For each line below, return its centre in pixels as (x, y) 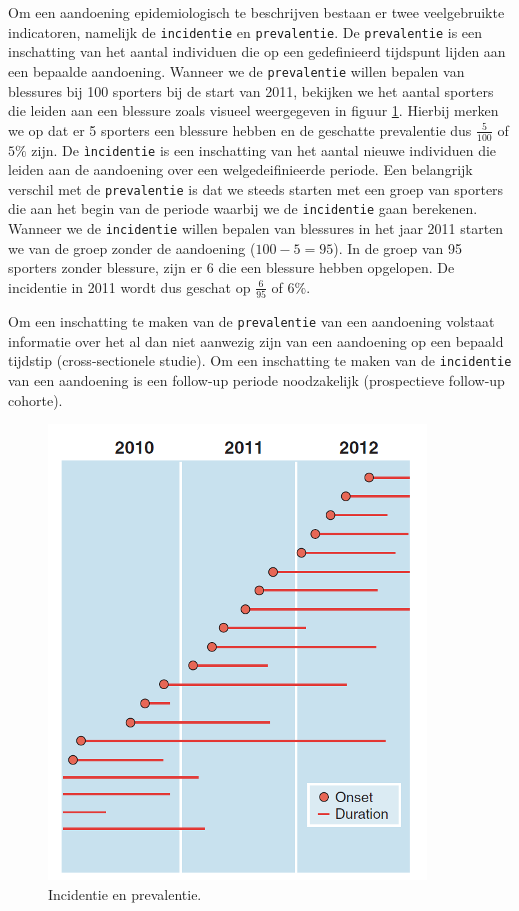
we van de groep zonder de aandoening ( (132, 247)
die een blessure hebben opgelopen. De (336, 267)
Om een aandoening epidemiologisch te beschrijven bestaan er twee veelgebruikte (256, 12)
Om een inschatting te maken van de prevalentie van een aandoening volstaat (251, 321)
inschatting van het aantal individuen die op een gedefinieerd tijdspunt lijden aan (257, 51)
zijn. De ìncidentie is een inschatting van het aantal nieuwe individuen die (264, 149)
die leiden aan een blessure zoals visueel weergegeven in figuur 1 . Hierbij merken (253, 110)
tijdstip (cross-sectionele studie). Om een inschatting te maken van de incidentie (260, 360)
